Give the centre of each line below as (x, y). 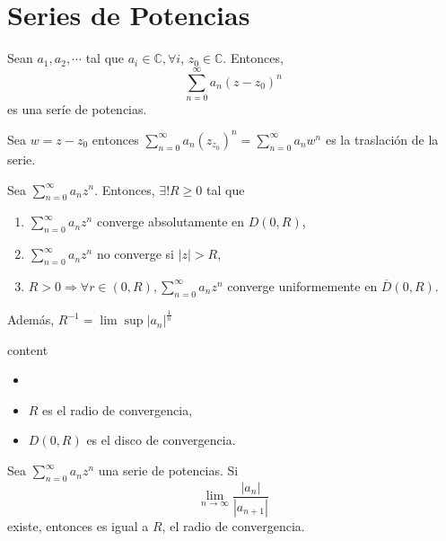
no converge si (135, 254)
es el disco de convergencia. (161, 440)
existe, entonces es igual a (78, 525)
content (28, 349)
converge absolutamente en (171, 222)
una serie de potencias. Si (168, 470)
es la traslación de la (382, 139)
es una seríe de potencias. (77, 108)
